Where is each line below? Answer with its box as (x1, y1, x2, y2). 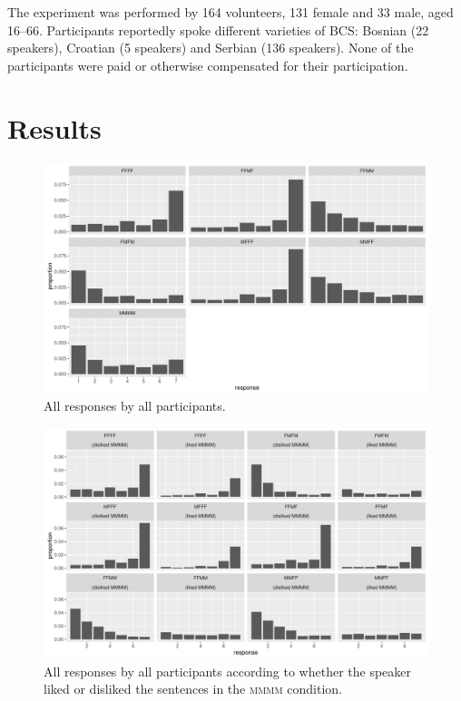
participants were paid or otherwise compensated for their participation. (7, 55, 408, 74)
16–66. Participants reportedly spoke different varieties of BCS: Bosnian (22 (7, 20, 429, 39)
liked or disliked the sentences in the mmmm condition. (44, 679, 343, 698)
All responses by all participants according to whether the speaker (44, 661, 412, 680)
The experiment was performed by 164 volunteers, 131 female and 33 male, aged (7, 3, 454, 21)
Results (7, 109, 102, 146)
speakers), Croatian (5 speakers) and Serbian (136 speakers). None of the (7, 38, 414, 57)
